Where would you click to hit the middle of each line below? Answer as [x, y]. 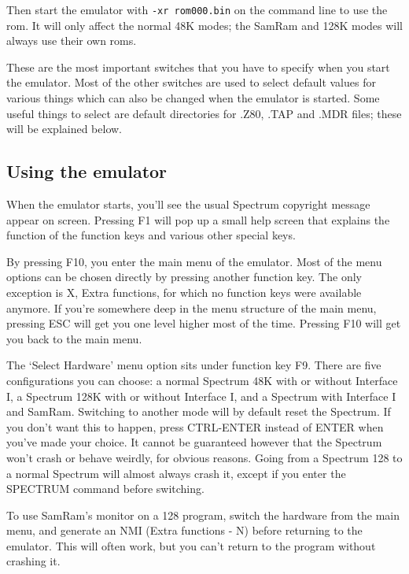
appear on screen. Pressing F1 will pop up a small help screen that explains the [198, 219]
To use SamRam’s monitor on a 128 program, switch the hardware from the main [203, 515]
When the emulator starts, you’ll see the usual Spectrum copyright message [188, 204]
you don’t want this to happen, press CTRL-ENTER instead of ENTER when [195, 426]
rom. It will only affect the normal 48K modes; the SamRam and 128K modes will [204, 25]
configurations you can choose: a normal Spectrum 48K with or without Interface [202, 380]
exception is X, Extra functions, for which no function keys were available [184, 292]
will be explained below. [64, 129]
